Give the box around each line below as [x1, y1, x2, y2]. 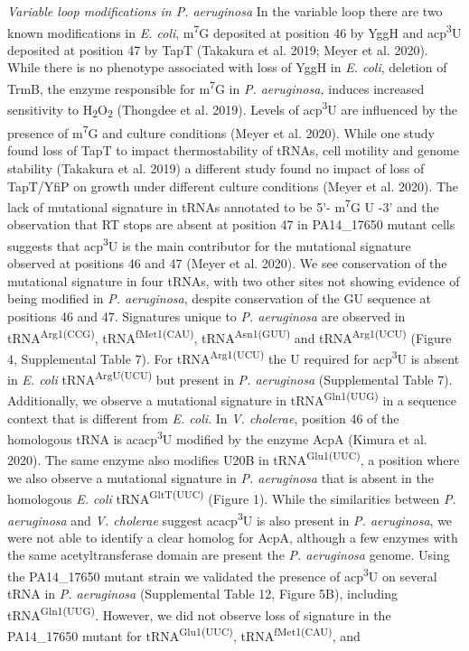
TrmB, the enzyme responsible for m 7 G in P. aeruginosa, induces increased [7, 77, 425, 98]
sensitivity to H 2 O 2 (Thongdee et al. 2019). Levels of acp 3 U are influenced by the [7, 98, 457, 121]
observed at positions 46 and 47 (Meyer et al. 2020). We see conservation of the [7, 254, 447, 273]
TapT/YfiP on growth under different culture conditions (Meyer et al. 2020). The [7, 176, 459, 195]
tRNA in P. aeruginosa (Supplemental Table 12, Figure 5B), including [7, 584, 399, 603]
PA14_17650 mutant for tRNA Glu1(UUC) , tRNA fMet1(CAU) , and [7, 624, 361, 645]
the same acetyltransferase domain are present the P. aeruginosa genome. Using [7, 545, 450, 564]
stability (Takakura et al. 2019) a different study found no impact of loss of [7, 158, 425, 177]
